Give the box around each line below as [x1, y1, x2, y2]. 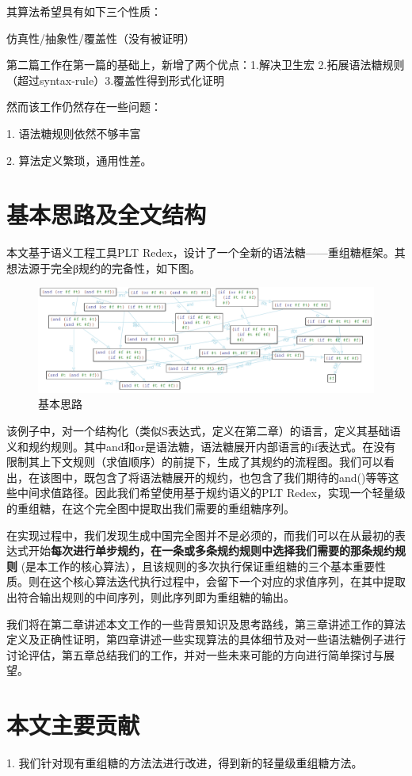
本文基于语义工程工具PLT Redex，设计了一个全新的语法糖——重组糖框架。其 [6, 244, 406, 261]
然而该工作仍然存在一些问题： [6, 98, 162, 115]
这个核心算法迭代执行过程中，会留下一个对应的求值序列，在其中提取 [50, 573, 406, 590]
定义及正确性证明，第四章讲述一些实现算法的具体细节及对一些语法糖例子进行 [6, 631, 406, 648]
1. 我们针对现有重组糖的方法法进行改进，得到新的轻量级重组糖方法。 [6, 755, 363, 771]
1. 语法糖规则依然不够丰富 [6, 124, 141, 141]
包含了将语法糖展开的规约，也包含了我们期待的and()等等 [94, 468, 388, 485]
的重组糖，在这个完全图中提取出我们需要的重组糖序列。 [6, 499, 295, 516]
